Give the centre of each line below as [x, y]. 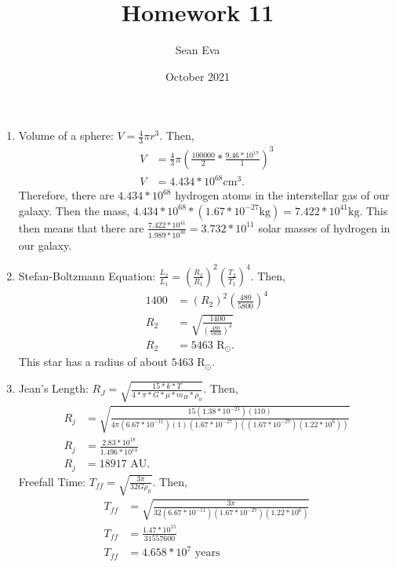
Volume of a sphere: [66, 135]
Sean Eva [198, 50]
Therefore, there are [66, 195]
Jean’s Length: [53, 388]
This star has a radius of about [93, 362]
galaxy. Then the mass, [74, 210]
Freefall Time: [52, 481]
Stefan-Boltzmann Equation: [87, 275]
